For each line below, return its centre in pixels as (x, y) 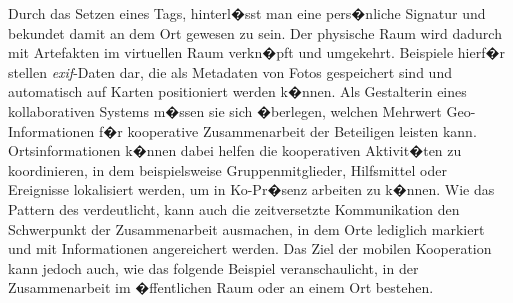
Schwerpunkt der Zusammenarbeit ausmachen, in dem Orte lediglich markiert (246, 228)
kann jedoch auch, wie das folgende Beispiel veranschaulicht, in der (213, 267)
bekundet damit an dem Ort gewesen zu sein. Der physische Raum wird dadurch (255, 32)
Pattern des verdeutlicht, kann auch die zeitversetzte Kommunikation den (234, 208)
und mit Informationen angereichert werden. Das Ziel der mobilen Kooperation (250, 248)
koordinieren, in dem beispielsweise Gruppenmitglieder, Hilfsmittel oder (227, 169)
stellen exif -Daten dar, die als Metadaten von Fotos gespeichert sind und (230, 71)
